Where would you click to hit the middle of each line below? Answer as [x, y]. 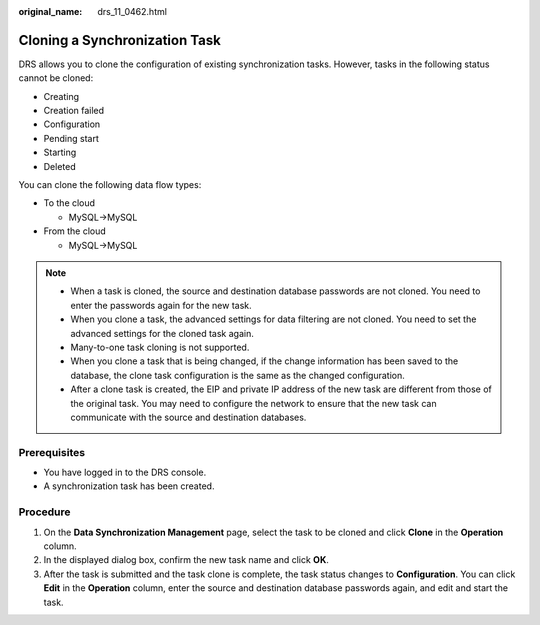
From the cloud [75, 231]
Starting [60, 152]
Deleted [59, 166]
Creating [61, 96]
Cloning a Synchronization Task [120, 40]
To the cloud [69, 203]
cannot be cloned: [56, 78]
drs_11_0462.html [132, 11]
